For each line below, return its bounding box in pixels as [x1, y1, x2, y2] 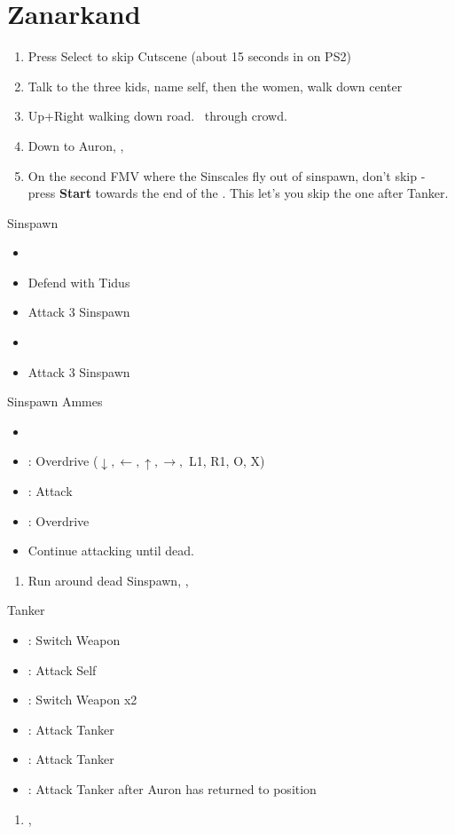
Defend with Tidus [27, 272, 130, 291]
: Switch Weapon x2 [27, 690, 137, 709]
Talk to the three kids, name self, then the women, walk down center [27, 76, 403, 95]
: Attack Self [27, 660, 97, 679]
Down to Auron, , [27, 136, 124, 154]
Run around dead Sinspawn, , [27, 570, 189, 589]
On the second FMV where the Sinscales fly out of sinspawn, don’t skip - [27, 166, 426, 185]
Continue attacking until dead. [27, 541, 194, 560]
